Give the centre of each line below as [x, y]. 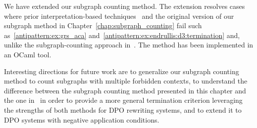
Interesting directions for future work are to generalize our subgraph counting [122, 71]
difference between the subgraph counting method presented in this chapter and [125, 90]
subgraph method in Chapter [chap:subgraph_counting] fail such [103, 25]
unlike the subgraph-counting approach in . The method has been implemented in [129, 45]
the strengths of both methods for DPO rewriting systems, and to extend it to [123, 109]
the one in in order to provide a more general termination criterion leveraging [123, 100]
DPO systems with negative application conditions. [82, 119]
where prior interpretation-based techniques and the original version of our [119, 16]
